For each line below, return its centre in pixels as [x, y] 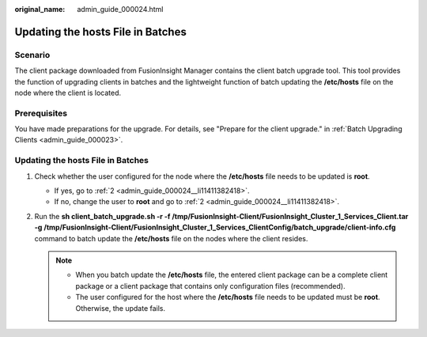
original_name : [40, 9]
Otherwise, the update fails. [121, 308]
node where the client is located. [68, 93]
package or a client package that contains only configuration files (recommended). [210, 286]
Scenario [32, 55]
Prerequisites [41, 113]
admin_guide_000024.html [120, 9]
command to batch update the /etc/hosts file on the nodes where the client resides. [171, 238]
